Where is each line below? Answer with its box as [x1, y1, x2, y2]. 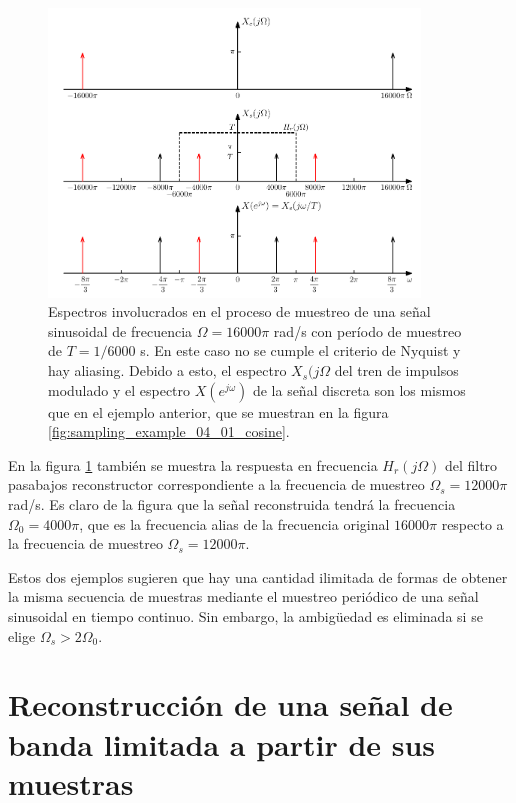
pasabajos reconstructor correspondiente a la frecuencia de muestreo [8, 474, 425, 495]
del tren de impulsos [334, 360, 459, 381]
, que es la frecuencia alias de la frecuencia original [79, 513, 390, 534]
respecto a [441, 513, 504, 534]
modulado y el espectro [48, 379, 191, 400]
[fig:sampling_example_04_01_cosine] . [48, 421, 290, 442]
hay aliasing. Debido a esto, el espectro [48, 360, 287, 381]
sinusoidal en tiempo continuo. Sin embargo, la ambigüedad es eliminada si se [8, 606, 483, 626]
